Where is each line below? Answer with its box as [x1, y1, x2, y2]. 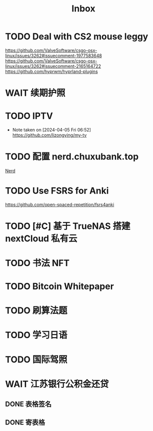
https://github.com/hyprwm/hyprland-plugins [5, 68, 98, 74]
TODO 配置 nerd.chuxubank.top [5, 151, 139, 162]
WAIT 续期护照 [5, 87, 66, 99]
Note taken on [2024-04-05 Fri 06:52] [12, 127, 91, 133]
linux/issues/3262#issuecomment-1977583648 [5, 53, 102, 59]
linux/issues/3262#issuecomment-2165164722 [5, 63, 101, 69]
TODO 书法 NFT [5, 258, 70, 269]
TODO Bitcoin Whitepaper [5, 281, 114, 292]
